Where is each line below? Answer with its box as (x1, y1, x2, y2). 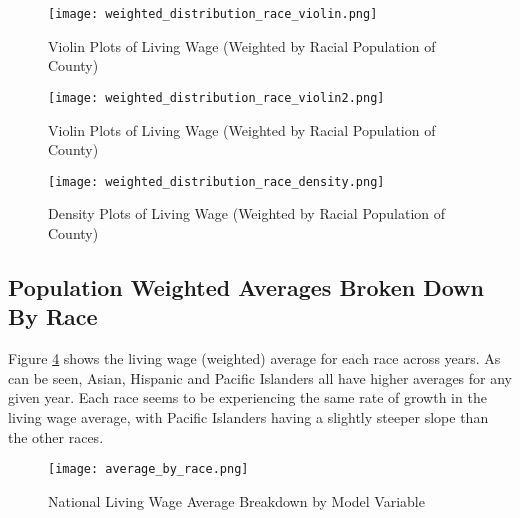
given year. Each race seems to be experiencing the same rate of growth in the (8, 387, 487, 408)
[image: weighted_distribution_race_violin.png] (48, 7, 378, 21)
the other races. (8, 426, 104, 447)
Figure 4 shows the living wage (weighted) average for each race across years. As (8, 348, 501, 369)
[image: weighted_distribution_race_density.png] (48, 174, 385, 189)
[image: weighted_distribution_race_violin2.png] (48, 90, 385, 105)
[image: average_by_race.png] (48, 462, 249, 477)
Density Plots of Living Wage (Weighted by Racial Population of (48, 203, 446, 224)
